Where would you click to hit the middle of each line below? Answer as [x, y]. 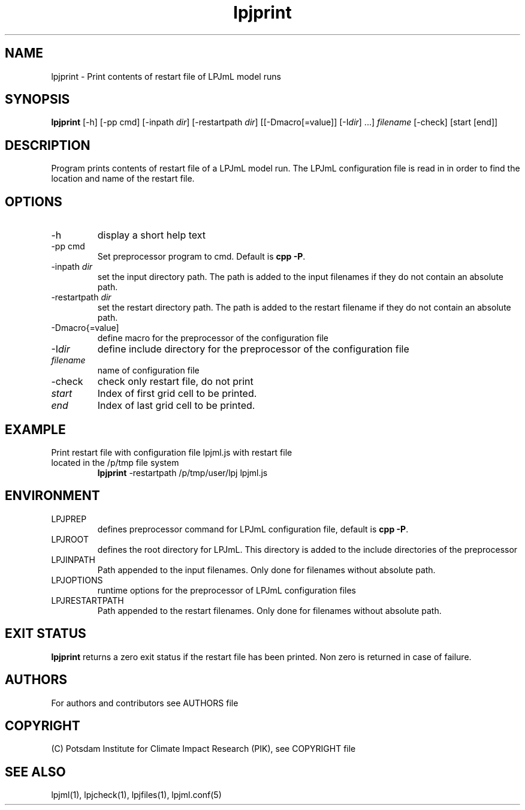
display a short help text [152, 235]
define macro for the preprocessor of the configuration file [213, 338]
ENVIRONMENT [52, 496]
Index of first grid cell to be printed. [177, 394]
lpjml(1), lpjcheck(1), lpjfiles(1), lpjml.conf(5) [136, 795]
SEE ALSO [35, 772]
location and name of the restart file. [123, 179]
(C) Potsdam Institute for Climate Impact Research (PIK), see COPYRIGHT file [203, 749]
